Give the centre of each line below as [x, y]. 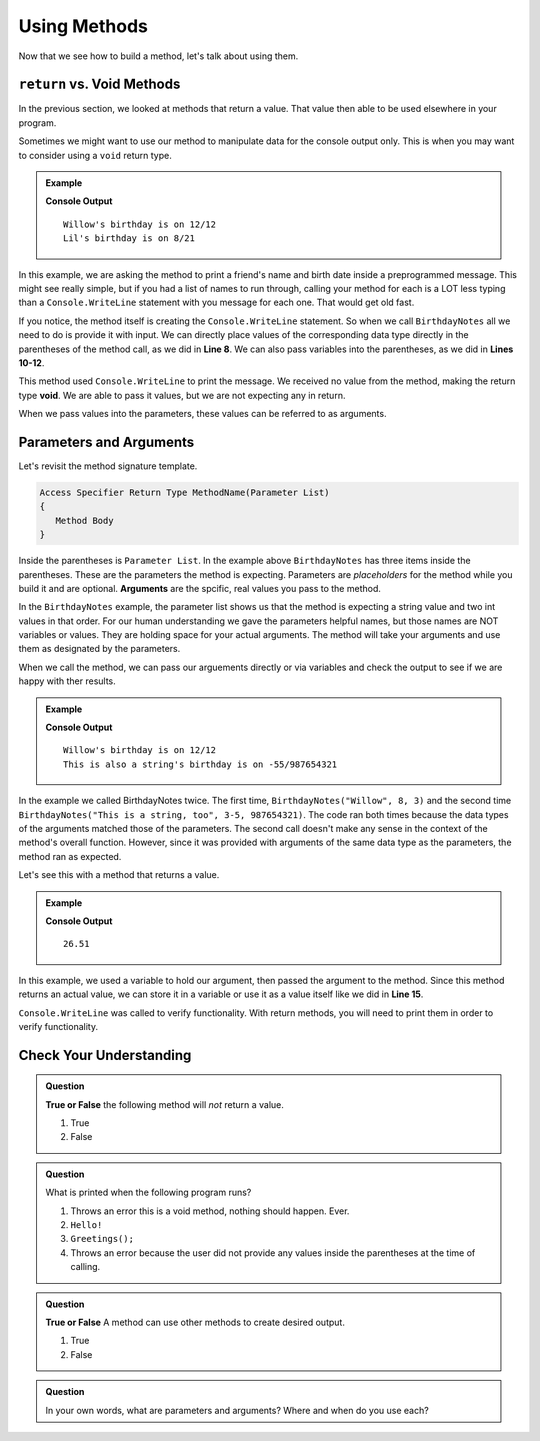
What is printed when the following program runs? [148, 1192]
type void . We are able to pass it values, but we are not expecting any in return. [182, 395]
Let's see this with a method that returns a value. [119, 875]
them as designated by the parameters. [99, 649]
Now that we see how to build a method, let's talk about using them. [158, 56]
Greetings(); [102, 1239]
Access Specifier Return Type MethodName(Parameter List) [184, 492]
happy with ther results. [67, 681]
